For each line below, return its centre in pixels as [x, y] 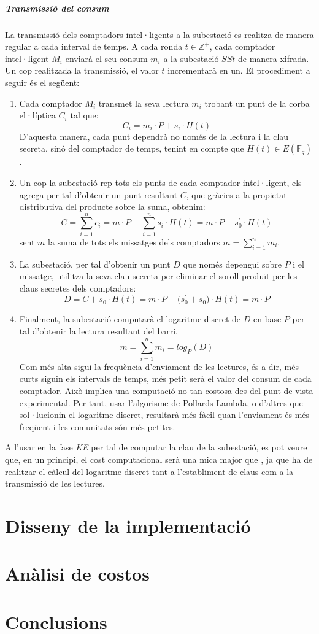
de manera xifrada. [273, 58]
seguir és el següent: [42, 82]
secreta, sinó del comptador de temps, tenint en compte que [132, 148]
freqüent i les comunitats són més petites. [97, 426]
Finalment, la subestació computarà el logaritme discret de [130, 319]
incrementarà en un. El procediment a [239, 70]
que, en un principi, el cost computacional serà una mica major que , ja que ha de [159, 459]
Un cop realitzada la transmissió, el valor [82, 70]
